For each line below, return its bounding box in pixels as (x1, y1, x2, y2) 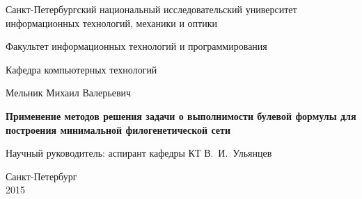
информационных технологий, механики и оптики (6, 15, 217, 30)
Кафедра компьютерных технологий (6, 62, 157, 76)
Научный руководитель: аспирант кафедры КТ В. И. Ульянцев (6, 146, 272, 160)
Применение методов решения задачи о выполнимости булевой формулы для (6, 108, 356, 123)
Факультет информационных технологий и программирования (6, 39, 267, 53)
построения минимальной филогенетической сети (6, 122, 231, 137)
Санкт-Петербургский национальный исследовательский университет (6, 2, 297, 16)
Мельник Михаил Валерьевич (6, 85, 132, 100)
